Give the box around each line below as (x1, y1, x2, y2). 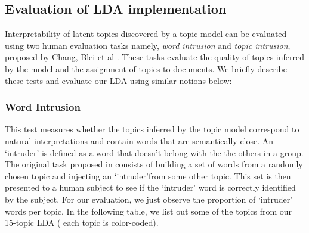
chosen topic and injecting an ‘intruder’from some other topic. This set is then (5, 169, 291, 182)
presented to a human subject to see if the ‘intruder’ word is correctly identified (5, 181, 296, 194)
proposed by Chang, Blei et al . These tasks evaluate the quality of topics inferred (5, 51, 304, 63)
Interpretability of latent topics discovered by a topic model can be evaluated (5, 27, 287, 40)
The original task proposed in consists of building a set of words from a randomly (5, 158, 303, 170)
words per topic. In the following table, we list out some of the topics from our (5, 204, 292, 217)
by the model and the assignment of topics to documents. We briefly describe (5, 62, 287, 74)
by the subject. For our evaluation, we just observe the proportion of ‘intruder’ (5, 192, 293, 205)
